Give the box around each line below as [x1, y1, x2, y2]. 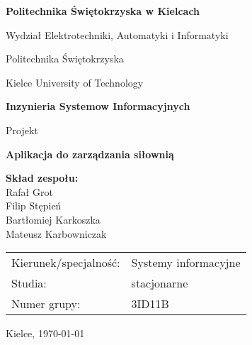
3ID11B [131, 295, 169, 312]
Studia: [11, 275, 47, 292]
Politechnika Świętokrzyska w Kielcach [6, 4, 200, 18]
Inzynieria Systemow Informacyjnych [6, 99, 190, 114]
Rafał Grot [6, 184, 53, 199]
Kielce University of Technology [6, 75, 144, 89]
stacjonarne [131, 275, 188, 292]
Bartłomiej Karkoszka [6, 212, 101, 226]
